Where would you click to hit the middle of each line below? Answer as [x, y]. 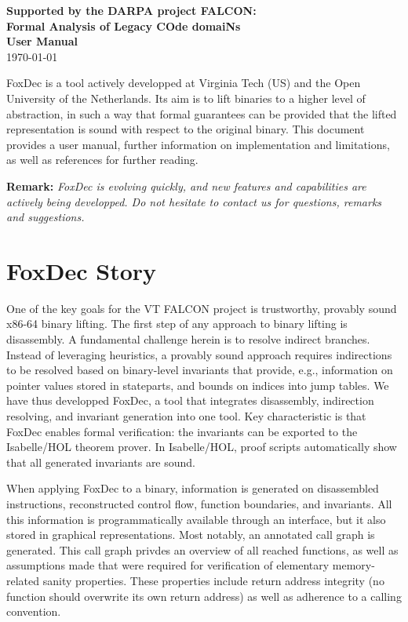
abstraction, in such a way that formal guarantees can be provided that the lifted [202, 113]
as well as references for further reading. [102, 160]
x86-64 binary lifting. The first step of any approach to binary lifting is [177, 324]
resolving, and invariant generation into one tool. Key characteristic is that [186, 416]
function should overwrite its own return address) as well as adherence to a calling [204, 596]
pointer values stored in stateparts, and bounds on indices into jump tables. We [198, 385]
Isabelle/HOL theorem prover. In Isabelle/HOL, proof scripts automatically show [202, 447]
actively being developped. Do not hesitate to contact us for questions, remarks [194, 201]
